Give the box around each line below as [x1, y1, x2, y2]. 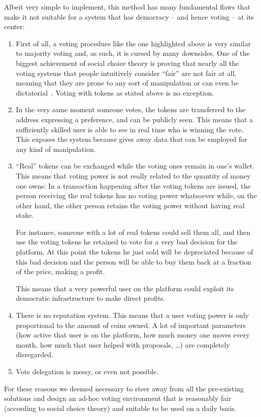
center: [4, 21, 25, 32]
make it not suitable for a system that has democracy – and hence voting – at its [4, 11, 254, 22]
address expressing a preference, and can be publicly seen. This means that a [16, 114, 253, 124]
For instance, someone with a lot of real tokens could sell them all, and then [16, 226, 250, 237]
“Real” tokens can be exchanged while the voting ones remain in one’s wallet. [16, 160, 254, 171]
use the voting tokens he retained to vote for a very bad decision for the [16, 236, 237, 247]
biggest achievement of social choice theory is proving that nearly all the [16, 57, 239, 68]
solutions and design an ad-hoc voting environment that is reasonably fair [4, 393, 231, 403]
